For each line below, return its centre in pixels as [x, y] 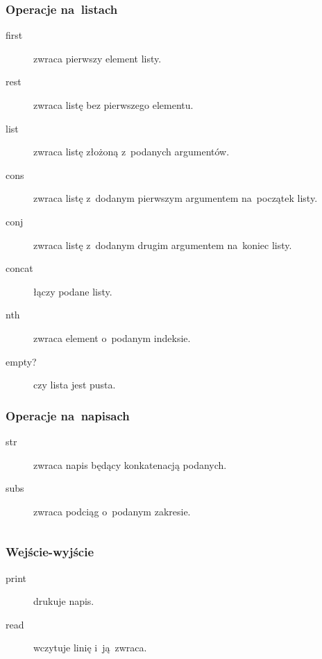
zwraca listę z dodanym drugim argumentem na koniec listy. [163, 245]
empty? [21, 361]
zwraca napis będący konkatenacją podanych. [130, 464]
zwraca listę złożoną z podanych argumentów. [132, 152]
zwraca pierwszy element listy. [98, 58]
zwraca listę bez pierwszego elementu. [113, 105]
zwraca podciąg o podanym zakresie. [112, 511]
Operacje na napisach [68, 415]
